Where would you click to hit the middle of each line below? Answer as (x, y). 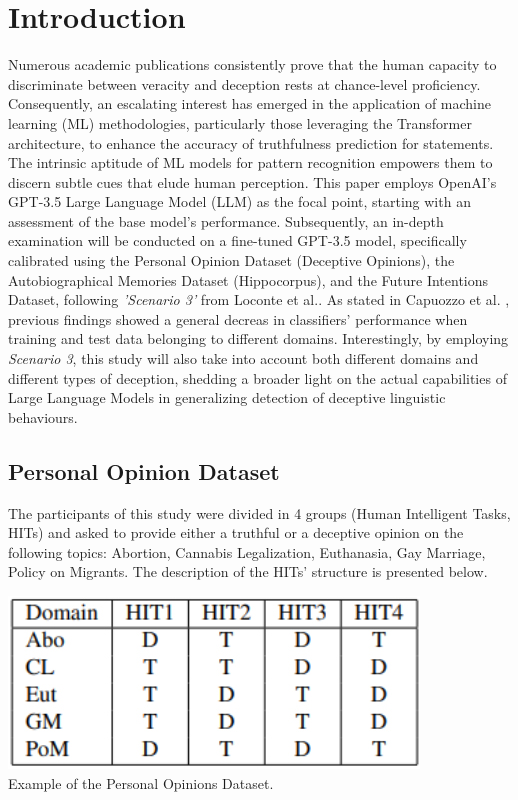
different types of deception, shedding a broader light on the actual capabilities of (257, 377)
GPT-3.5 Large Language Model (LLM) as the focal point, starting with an (239, 201)
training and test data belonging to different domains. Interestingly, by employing (258, 338)
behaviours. (43, 416)
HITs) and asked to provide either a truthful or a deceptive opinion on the (236, 532)
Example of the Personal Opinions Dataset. (141, 782)
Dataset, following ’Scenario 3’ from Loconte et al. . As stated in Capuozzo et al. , (259, 299)
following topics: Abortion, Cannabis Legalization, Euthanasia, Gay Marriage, (247, 551)
